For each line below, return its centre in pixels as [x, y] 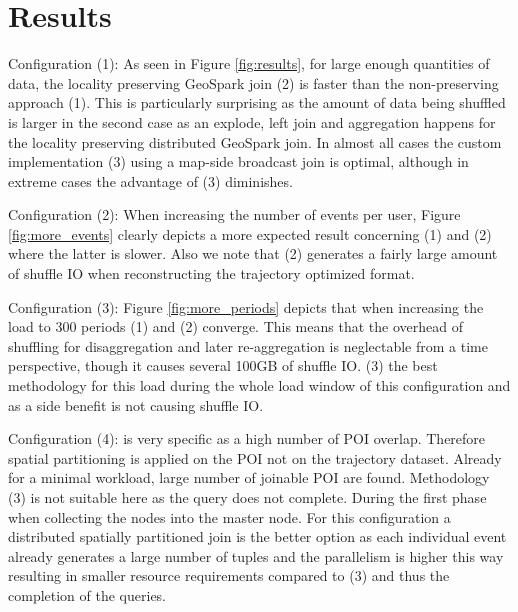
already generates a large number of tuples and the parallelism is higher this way [256, 555]
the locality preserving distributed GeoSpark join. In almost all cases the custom [255, 141]
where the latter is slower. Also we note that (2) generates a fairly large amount [253, 253]
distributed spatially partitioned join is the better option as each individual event [257, 536]
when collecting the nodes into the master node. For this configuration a [229, 516]
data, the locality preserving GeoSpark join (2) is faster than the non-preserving [253, 82]
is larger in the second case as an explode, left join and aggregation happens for [252, 121]
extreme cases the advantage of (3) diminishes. [150, 180]
